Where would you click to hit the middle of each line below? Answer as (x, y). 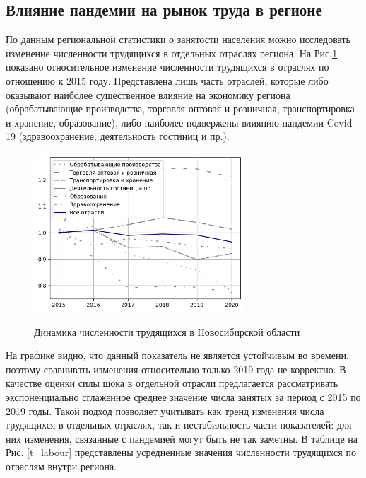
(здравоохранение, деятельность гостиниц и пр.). (124, 136)
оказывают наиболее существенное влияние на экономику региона (148, 94)
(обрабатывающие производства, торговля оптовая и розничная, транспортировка (180, 109)
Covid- (341, 122)
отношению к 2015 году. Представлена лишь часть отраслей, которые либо (167, 80)
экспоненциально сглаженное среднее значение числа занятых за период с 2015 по (183, 397)
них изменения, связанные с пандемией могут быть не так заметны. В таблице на (182, 438)
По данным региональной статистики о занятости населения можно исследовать (178, 39)
